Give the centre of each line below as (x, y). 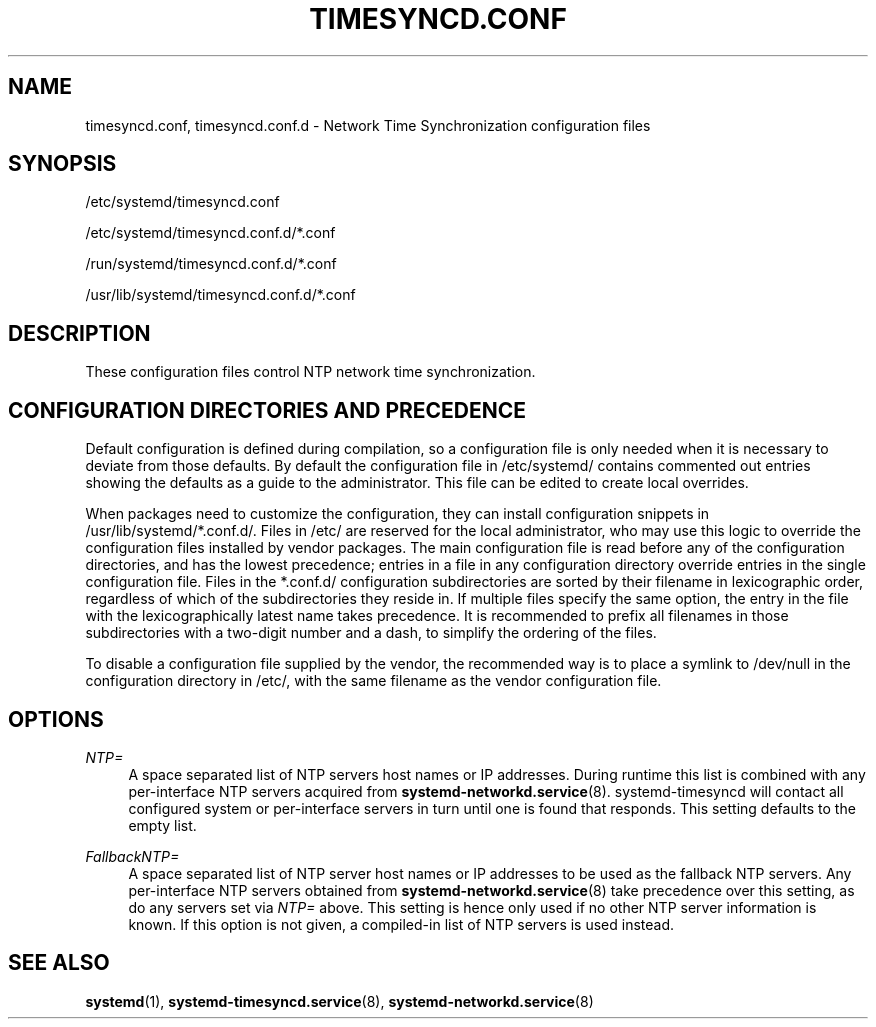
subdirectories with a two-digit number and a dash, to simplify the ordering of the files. (371, 633)
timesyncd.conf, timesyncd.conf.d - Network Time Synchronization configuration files (368, 125)
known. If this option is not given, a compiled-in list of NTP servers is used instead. (401, 924)
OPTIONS (56, 719)
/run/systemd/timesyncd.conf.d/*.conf (211, 264)
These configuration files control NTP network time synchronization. (310, 372)
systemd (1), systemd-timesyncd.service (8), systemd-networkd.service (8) (339, 1001)
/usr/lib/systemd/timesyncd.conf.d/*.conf (220, 295)
